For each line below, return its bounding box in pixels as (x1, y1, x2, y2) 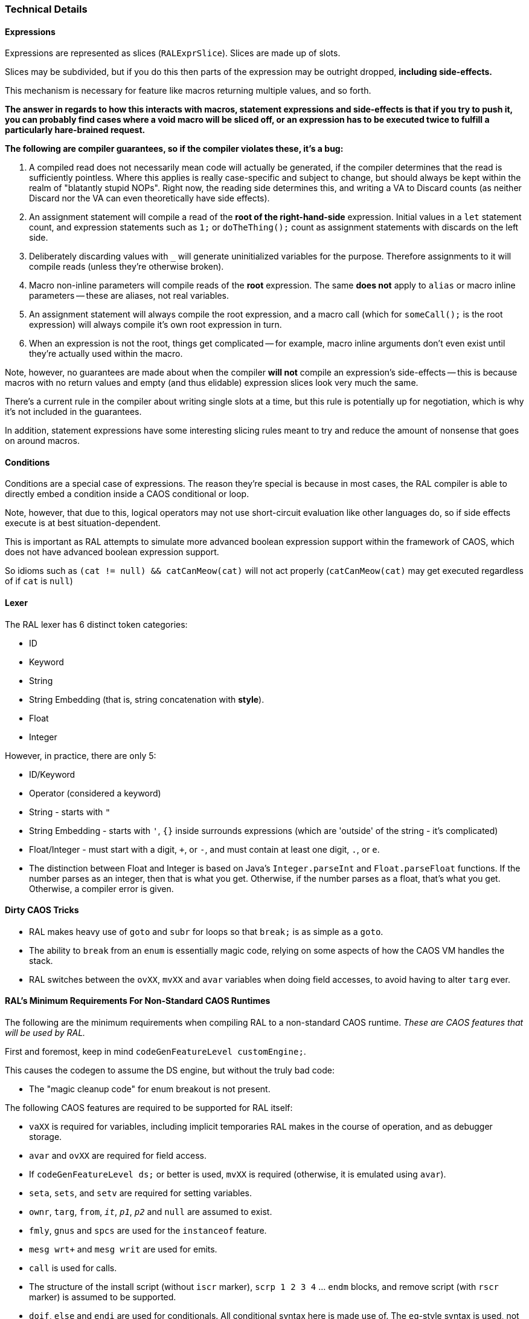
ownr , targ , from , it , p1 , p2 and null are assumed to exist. (29, 1207, 272, 1217)
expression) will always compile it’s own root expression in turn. (29, 319, 282, 330)
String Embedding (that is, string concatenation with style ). (29, 694, 264, 705)
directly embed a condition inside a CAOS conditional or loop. (5, 489, 249, 500)
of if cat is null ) (5, 576, 73, 587)
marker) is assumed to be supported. (29, 1292, 176, 1303)
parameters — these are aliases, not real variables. (29, 290, 229, 301)
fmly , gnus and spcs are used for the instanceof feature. (29, 1225, 267, 1236)
